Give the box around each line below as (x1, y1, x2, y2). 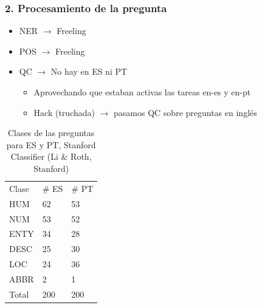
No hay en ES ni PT (50, 65, 128, 78)
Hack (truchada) (33, 106, 95, 118)
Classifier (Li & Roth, (10, 150, 92, 163)
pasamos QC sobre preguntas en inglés (114, 106, 257, 118)
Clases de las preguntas (8, 126, 95, 139)
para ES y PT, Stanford (6, 138, 96, 151)
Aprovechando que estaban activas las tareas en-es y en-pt (33, 86, 251, 98)
